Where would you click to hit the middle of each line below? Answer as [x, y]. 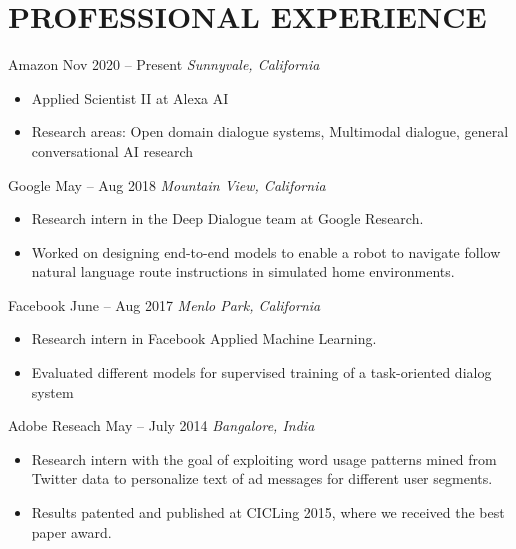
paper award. [71, 531]
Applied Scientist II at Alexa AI [130, 97]
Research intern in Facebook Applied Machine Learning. [204, 338]
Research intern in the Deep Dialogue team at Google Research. [227, 218]
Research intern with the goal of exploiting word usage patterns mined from [264, 458]
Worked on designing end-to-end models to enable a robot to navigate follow [266, 251]
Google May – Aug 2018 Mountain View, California [167, 184]
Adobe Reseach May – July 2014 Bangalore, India [161, 425]
